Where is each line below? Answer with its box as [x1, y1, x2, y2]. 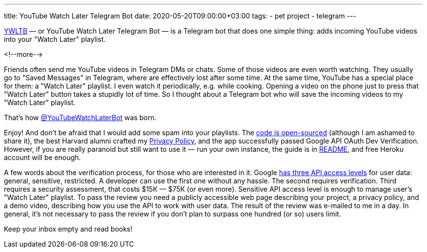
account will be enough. [4, 153, 81, 162]
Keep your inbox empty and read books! [4, 225, 133, 233]
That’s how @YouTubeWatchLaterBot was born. [4, 113, 156, 122]
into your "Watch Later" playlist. [4, 35, 106, 43]
